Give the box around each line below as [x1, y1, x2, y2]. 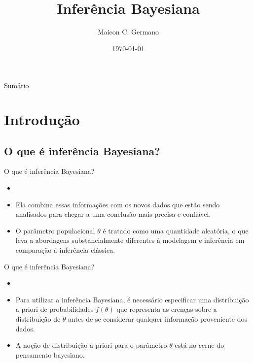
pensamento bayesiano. [15, 349, 85, 360]
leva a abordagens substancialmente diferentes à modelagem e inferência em [15, 235, 245, 245]
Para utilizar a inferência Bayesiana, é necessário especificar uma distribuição [15, 294, 249, 304]
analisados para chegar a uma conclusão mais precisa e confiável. [15, 209, 211, 219]
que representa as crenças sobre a [116, 304, 217, 314]
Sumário [4, 80, 29, 91]
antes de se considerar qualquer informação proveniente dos [68, 314, 248, 324]
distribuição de [15, 314, 61, 324]
